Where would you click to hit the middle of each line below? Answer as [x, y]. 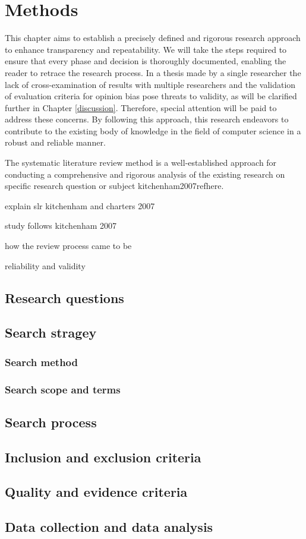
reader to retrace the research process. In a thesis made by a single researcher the [153, 72]
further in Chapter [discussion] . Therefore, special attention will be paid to [141, 107]
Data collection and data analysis [109, 527]
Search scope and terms [63, 389]
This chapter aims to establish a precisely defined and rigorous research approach [153, 38]
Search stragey [51, 332]
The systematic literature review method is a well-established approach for [141, 163]
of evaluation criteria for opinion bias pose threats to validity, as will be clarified [151, 96]
